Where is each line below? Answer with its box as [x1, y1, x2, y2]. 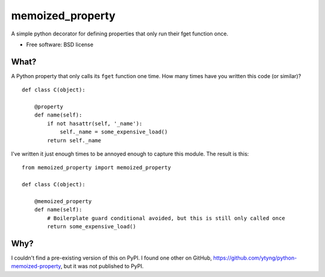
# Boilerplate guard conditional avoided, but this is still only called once [47, 215, 285, 222]
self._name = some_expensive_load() [60, 129, 168, 135]
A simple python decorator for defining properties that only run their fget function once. [11, 30, 229, 37]
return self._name [47, 137, 102, 144]
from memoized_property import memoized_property [22, 164, 172, 171]
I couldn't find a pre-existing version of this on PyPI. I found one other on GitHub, [11, 254, 212, 261]
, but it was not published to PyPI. [60, 263, 144, 270]
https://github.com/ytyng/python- [212, 254, 297, 261]
